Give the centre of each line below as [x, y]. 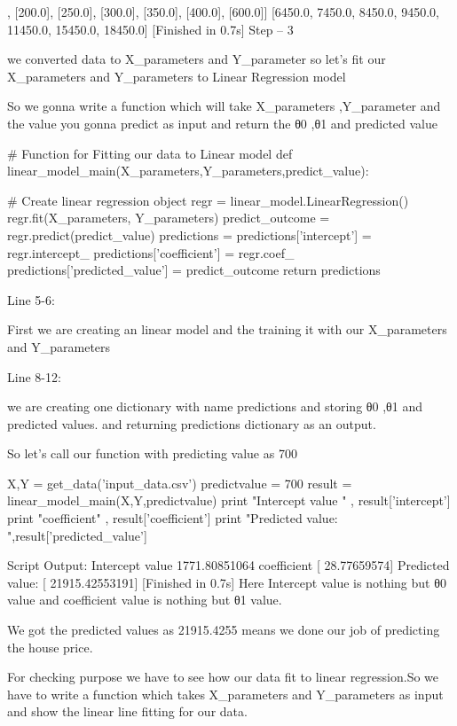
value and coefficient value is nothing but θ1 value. [145, 600]
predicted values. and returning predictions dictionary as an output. [192, 423]
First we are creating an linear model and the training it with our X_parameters [227, 329]
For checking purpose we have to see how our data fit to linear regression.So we [223, 677]
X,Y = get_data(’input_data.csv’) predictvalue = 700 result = [180, 483]
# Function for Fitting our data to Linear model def [150, 153]
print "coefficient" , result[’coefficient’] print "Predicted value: [173, 518]
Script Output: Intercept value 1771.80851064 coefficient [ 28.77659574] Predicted [228, 565]
